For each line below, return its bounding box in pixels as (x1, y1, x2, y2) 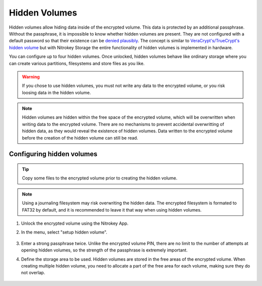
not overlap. (21, 270, 46, 276)
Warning (22, 73, 40, 80)
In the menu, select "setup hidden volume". (21, 229, 108, 235)
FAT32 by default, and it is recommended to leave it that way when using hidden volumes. (22, 207, 202, 213)
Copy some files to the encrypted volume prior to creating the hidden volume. (22, 175, 178, 181)
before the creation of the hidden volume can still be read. (22, 135, 138, 141)
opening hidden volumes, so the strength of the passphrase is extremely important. (21, 247, 188, 253)
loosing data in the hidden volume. (22, 89, 91, 95)
